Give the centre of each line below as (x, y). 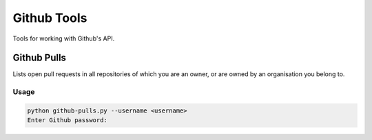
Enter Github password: (68, 120)
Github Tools (50, 18)
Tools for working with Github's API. (64, 38)
